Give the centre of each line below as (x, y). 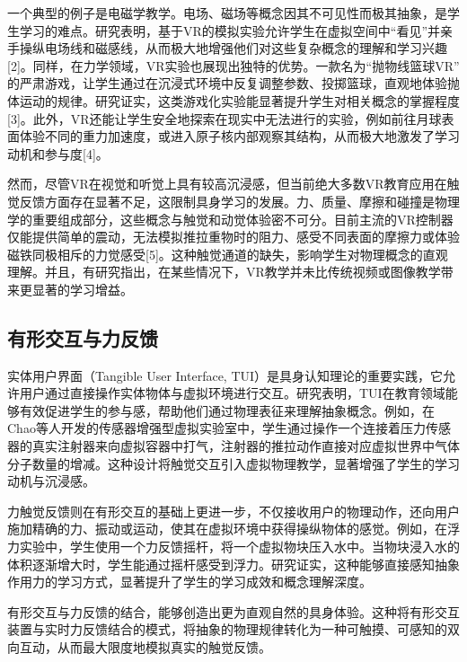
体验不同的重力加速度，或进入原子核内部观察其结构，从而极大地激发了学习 (239, 136)
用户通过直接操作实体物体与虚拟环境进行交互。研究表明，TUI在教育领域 (232, 393)
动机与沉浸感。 (51, 481)
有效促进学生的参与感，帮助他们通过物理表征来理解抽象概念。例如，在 (227, 410)
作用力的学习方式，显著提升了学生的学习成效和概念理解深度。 (189, 582)
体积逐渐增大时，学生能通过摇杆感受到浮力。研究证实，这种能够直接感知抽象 (233, 564)
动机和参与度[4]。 (58, 153)
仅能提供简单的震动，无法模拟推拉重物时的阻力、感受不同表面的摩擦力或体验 (233, 237)
